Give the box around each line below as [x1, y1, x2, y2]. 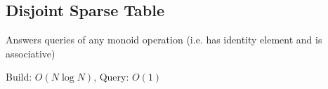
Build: [6, 69, 32, 84]
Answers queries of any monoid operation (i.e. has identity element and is [6, 32, 322, 47]
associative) [6, 46, 55, 60]
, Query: [93, 69, 129, 84]
